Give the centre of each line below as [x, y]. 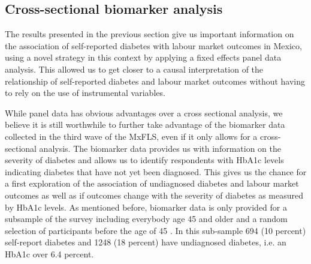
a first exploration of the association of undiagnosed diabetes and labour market [152, 183]
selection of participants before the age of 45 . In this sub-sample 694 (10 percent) [155, 230]
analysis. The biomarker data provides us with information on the [160, 148]
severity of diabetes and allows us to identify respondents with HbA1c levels [144, 160]
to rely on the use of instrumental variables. [85, 93]
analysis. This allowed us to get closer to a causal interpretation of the [134, 69]
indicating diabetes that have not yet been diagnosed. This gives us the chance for [156, 171]
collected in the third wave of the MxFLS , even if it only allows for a [131, 136]
